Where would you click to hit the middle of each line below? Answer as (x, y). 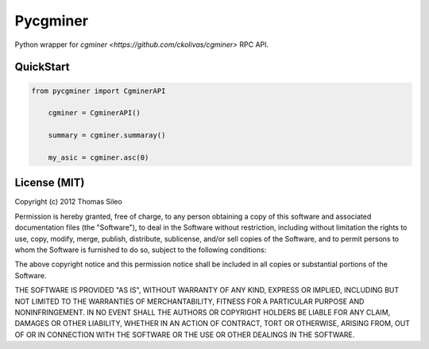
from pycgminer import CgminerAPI (99, 91)
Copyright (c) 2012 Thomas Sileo (68, 202)
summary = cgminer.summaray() (107, 136)
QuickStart (43, 67)
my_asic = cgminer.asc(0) (99, 157)
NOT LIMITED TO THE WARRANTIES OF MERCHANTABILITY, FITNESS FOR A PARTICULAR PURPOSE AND (189, 301)
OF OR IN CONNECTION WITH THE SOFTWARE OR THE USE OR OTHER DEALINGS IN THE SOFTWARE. (185, 335)
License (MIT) (50, 183)
